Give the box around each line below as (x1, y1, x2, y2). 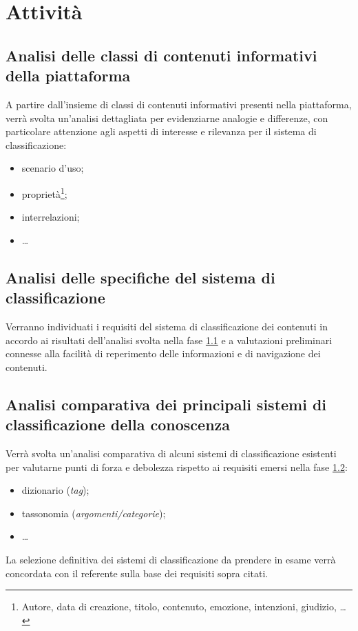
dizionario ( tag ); (21, 483, 89, 497)
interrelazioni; (21, 210, 80, 224)
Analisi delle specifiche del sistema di (6, 266, 275, 288)
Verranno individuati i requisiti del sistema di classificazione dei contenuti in (6, 319, 328, 333)
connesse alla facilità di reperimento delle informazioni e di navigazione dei (6, 346, 321, 361)
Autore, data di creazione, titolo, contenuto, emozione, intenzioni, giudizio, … (21, 599, 346, 614)
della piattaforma (6, 65, 131, 86)
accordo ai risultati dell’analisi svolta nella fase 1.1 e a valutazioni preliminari (6, 332, 333, 347)
